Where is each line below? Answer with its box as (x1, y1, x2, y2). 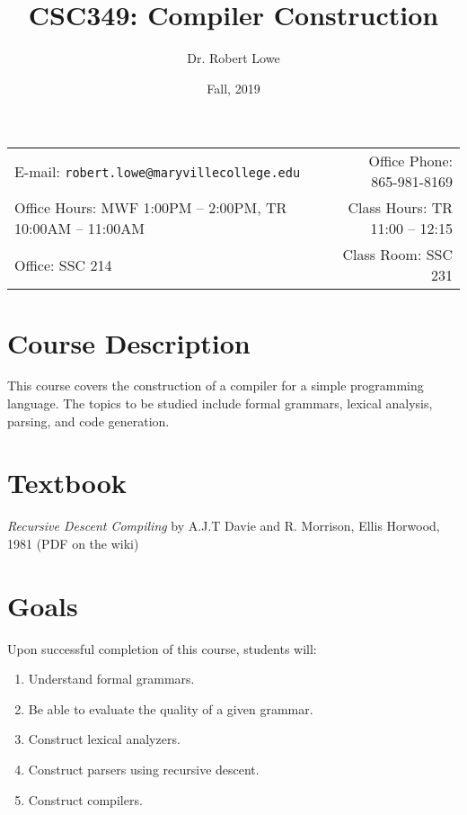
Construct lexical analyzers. (28, 730, 181, 748)
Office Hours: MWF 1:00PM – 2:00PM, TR (14, 197, 287, 219)
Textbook (7, 464, 127, 501)
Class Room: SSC (342, 244, 453, 265)
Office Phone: (368, 150, 453, 172)
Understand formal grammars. (28, 669, 195, 688)
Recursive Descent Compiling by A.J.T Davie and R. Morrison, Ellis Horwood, (7, 516, 440, 535)
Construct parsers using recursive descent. (28, 760, 260, 779)
